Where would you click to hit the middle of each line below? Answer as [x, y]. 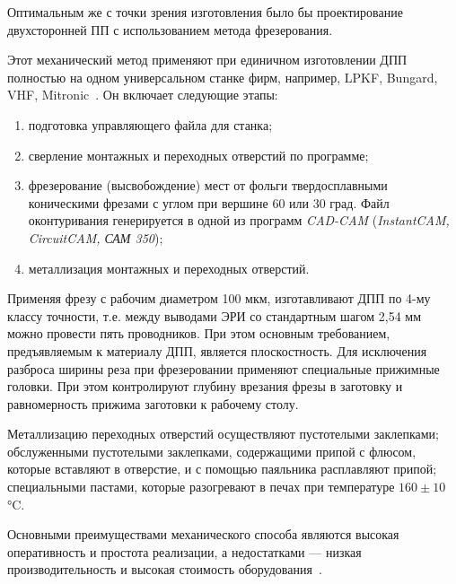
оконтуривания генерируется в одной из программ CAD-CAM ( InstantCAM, [239, 220]
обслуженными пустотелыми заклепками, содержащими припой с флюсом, [212, 451]
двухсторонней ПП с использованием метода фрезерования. [170, 29]
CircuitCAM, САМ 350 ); [96, 237]
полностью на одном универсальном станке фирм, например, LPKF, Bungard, [223, 77]
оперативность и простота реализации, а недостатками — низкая [184, 551]
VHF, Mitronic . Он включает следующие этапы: [143, 95]
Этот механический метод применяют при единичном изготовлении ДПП [207, 60]
